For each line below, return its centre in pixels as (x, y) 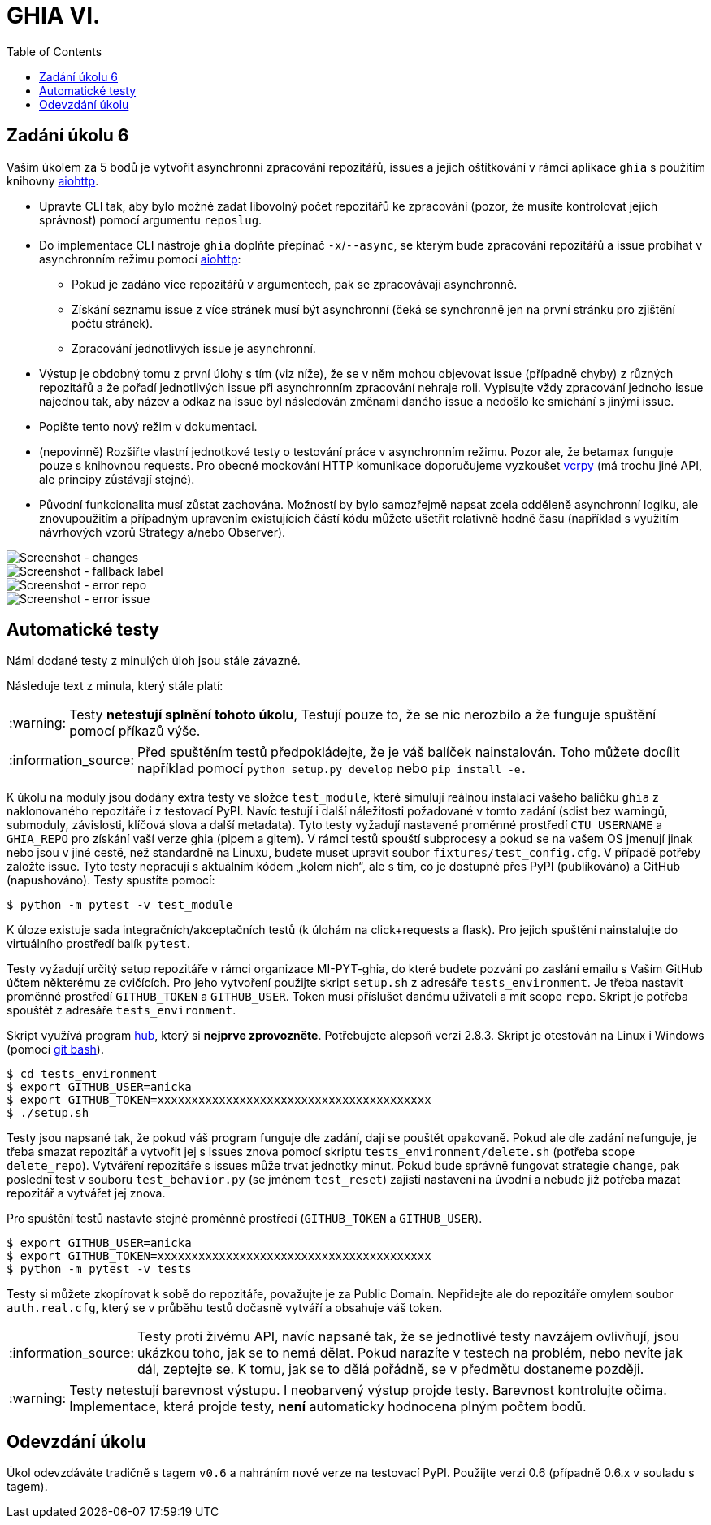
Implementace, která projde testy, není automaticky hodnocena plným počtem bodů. (328, 1407)
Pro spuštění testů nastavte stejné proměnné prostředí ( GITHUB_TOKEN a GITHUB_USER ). (245, 1219)
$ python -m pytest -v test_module (120, 905)
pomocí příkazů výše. (135, 731)
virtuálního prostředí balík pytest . (98, 944)
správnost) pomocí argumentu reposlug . (151, 219)
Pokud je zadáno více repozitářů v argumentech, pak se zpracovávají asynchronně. (295, 284)
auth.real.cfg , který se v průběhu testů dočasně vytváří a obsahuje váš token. (225, 1308)
